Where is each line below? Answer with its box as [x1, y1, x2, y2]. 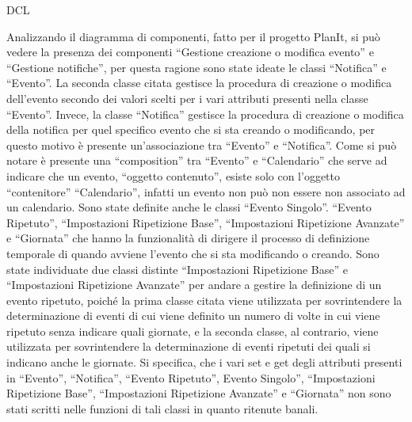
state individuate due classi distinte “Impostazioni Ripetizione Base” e [6, 260, 348, 277]
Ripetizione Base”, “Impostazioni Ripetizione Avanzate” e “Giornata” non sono [6, 385, 391, 401]
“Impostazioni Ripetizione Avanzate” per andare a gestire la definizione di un [6, 276, 382, 293]
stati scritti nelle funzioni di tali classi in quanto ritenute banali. [6, 400, 319, 416]
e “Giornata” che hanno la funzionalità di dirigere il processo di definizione [6, 230, 370, 246]
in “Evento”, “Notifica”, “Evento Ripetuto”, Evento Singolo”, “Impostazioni [6, 369, 376, 386]
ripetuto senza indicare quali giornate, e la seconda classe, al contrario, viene [6, 322, 379, 339]
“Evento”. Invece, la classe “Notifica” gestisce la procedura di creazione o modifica [6, 105, 404, 122]
